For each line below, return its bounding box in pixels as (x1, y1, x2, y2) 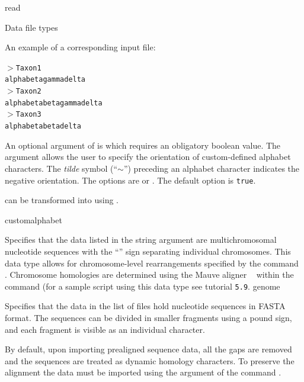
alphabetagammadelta (5, 75, 86, 84)
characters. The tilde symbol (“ (5, 162, 118, 174)
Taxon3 (15, 110, 41, 119)
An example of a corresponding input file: (5, 41, 156, 53)
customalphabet (5, 213, 62, 226)
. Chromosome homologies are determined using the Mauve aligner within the (5, 268, 294, 281)
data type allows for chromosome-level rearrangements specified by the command (5, 256, 299, 269)
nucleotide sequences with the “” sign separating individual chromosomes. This (5, 245, 291, 257)
